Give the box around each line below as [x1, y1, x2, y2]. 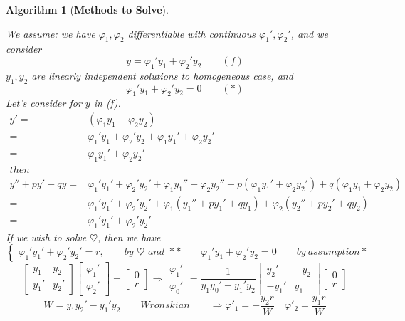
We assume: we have [6, 26, 95, 41]
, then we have [98, 229, 161, 244]
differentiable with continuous [127, 26, 256, 41]
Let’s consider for [6, 95, 82, 110]
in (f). [93, 95, 121, 110]
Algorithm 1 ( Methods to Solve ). [6, 2, 169, 16]
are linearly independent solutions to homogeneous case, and [31, 68, 293, 83]
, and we [290, 26, 328, 41]
